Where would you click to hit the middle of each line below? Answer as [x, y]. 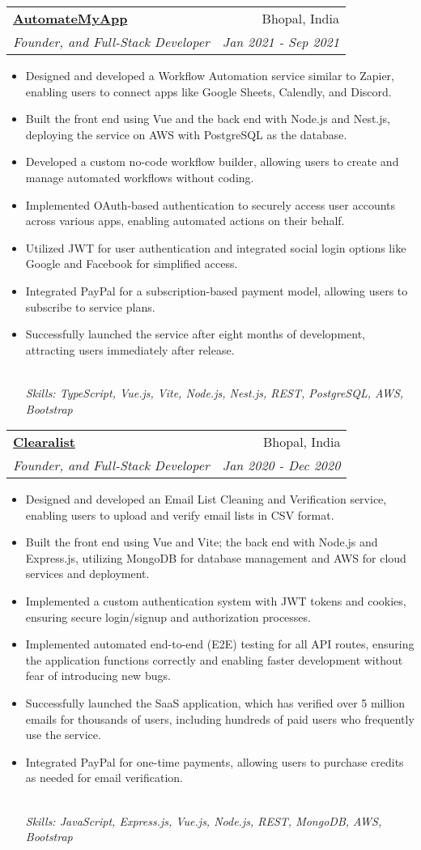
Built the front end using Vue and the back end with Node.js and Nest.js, [208, 119]
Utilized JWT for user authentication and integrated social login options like [216, 247]
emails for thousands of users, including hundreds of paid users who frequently [220, 718]
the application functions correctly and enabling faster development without [214, 659]
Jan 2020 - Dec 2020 [281, 465]
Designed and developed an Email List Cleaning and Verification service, [206, 499]
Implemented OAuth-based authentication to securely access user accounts [210, 204]
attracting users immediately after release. [130, 349]
